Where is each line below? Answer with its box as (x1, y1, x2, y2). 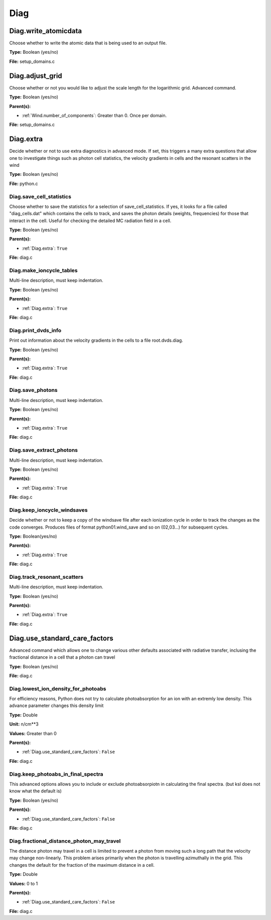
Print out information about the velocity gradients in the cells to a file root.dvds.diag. (9, 337, 183, 344)
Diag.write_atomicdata (9, 27, 82, 35)
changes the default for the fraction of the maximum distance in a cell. (9, 862, 155, 868)
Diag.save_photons (9, 387, 58, 394)
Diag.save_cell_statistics (9, 193, 71, 200)
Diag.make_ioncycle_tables (9, 267, 78, 274)
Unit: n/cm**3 (9, 721, 39, 727)
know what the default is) (9, 788, 62, 794)
